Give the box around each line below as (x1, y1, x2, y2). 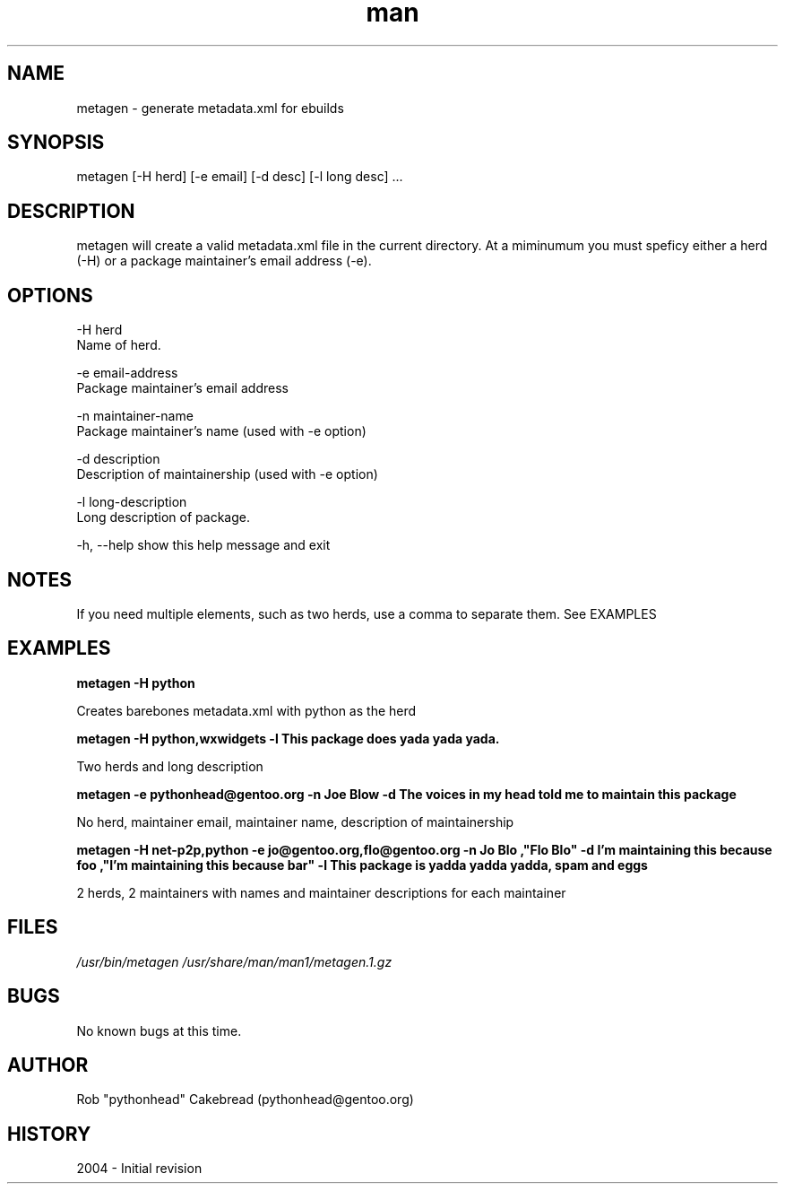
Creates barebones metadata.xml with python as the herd (76, 702, 417, 718)
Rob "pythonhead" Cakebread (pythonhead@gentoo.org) (76, 1091, 414, 1108)
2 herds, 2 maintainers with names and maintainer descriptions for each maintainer (76, 884, 566, 900)
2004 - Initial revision (76, 1161, 203, 1177)
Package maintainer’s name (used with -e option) (76, 423, 367, 439)
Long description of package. (76, 509, 250, 526)
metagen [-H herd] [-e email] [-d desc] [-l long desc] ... (76, 169, 403, 185)
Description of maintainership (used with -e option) (76, 466, 378, 482)
